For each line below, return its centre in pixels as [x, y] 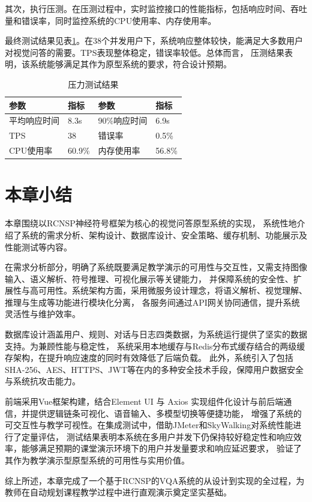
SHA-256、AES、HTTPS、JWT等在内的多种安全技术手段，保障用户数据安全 [154, 369]
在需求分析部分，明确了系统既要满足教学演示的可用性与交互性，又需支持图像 [156, 267]
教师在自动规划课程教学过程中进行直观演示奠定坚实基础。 [118, 492]
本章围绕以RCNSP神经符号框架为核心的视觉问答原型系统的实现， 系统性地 [151, 223]
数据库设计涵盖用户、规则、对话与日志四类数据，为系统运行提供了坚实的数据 [156, 334]
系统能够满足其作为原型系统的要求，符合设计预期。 [130, 64]
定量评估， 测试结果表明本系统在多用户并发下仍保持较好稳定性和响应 [157, 436]
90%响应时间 [123, 120]
